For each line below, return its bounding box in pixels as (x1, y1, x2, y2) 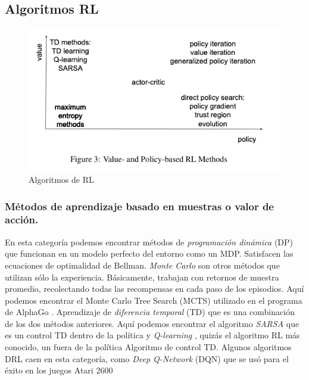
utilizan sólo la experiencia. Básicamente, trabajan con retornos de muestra (5, 270, 279, 283)
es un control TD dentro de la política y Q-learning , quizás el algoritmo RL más (5, 329, 300, 341)
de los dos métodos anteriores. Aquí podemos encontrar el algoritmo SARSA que (5, 317, 299, 329)
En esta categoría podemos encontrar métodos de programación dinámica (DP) (5, 235, 294, 248)
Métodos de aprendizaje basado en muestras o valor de (5, 198, 274, 213)
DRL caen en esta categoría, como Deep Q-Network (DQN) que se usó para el (5, 352, 289, 365)
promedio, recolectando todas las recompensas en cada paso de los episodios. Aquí (5, 282, 304, 295)
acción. (5, 212, 39, 227)
